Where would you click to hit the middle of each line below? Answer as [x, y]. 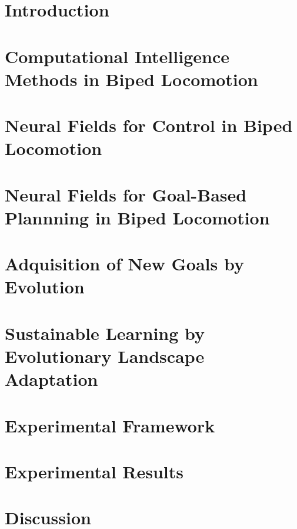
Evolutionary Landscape [105, 356]
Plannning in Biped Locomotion [137, 217]
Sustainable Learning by [105, 333]
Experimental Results [94, 471]
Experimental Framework [110, 425]
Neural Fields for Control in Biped [149, 125]
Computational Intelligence [117, 56]
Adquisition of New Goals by [124, 264]
